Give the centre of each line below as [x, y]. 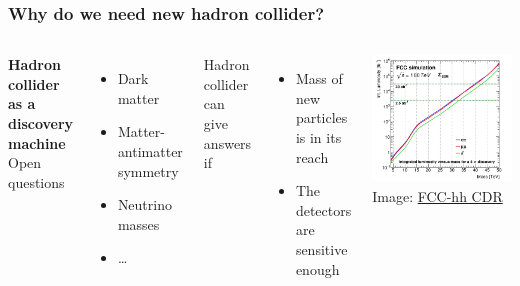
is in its [318, 137]
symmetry [148, 170]
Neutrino [144, 204]
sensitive [321, 248]
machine [37, 142]
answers [227, 142]
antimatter [150, 151]
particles [321, 117]
